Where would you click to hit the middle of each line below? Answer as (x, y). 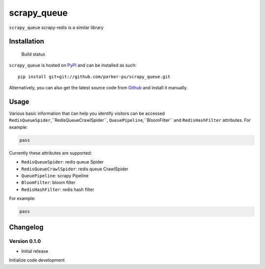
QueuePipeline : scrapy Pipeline (55, 175)
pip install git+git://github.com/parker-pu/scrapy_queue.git (94, 77)
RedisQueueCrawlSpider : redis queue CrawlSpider (75, 169)
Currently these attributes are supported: (51, 153)
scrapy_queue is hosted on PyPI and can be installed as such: (73, 65)
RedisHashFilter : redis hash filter (58, 189)
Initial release (35, 251)
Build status (33, 54)
